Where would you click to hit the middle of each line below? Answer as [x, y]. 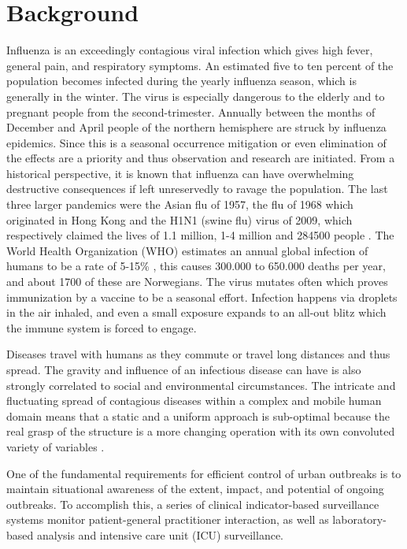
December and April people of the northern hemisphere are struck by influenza [196, 127]
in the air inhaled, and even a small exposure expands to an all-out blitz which [196, 312]
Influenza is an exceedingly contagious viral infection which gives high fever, [190, 50]
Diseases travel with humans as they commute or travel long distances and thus [198, 354]
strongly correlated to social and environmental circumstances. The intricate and [201, 385]
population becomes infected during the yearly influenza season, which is [181, 81]
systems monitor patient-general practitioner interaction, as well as [168, 519]
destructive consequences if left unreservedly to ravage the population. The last [197, 189]
